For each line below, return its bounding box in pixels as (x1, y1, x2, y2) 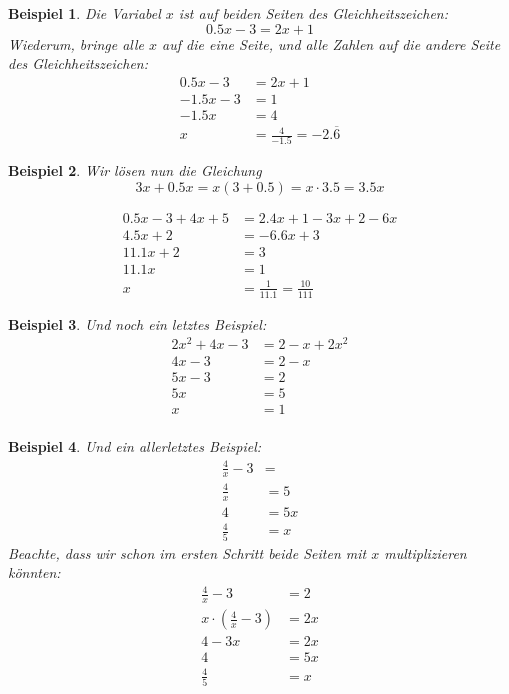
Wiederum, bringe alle (8, 33, 145, 54)
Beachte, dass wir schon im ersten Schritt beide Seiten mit (8, 542, 367, 563)
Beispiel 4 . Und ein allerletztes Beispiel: (8, 436, 262, 457)
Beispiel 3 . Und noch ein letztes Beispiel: (8, 313, 267, 334)
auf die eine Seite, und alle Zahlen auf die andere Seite (162, 33, 501, 54)
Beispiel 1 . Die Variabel (8, 3, 161, 23)
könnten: (8, 562, 61, 583)
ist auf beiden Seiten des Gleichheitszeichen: (178, 3, 449, 23)
